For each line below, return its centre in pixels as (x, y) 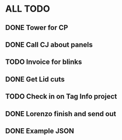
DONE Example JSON (40, 131)
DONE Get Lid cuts (35, 79)
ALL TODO (28, 9)
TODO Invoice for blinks (44, 62)
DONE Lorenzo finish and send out (61, 114)
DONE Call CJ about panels (49, 44)
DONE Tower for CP (37, 28)
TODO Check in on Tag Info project (61, 97)
